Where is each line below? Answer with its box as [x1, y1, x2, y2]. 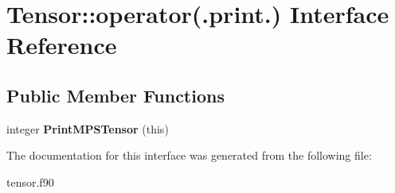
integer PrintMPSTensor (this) [6, 120, 169, 137]
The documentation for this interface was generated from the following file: [6, 147, 372, 164]
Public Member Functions [6, 83, 225, 107]
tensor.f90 [6, 173, 54, 190]
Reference [6, 29, 117, 61]
